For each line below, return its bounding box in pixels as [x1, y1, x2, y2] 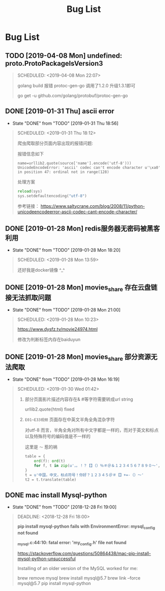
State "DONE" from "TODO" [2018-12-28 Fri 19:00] [12, 504, 117, 510]
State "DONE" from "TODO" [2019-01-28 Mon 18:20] [12, 247, 121, 253]
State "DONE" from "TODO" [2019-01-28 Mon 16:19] [12, 376, 120, 382]
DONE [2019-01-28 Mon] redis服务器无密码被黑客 [5, 224, 161, 233]
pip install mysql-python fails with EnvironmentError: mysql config [17, 523, 156, 531]
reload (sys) [17, 188, 42, 194]
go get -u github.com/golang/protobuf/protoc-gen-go [17, 93, 128, 98]
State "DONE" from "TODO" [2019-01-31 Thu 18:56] [12, 120, 119, 126]
